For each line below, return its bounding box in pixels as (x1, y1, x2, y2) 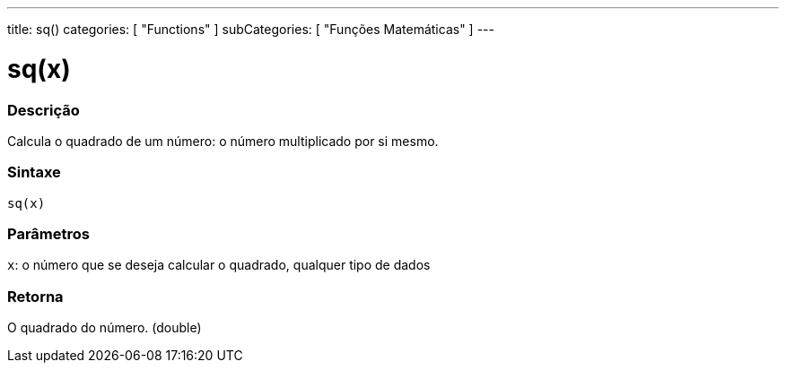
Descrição (7, 100, 80, 119)
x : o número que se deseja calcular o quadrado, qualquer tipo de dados (7, 257, 431, 273)
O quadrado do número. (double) (7, 320, 202, 336)
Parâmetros (7, 225, 90, 243)
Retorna (7, 287, 64, 305)
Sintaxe (7, 163, 61, 182)
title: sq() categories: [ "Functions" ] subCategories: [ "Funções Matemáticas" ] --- (7, 22, 494, 37)
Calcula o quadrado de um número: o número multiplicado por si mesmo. (7, 133, 439, 149)
